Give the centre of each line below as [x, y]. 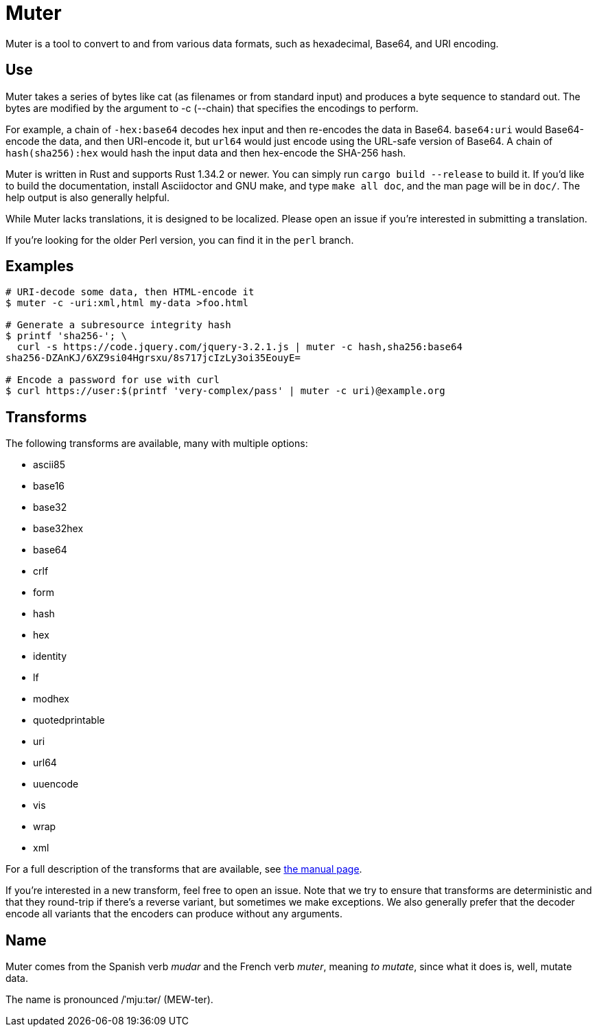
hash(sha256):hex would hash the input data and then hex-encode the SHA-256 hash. [206, 152]
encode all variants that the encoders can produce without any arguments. [174, 914]
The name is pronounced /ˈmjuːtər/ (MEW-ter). [109, 1000]
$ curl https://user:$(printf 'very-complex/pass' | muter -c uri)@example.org [225, 391]
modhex [51, 699]
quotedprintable [69, 720]
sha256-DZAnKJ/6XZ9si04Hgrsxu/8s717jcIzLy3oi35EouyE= [153, 358]
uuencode [56, 784]
